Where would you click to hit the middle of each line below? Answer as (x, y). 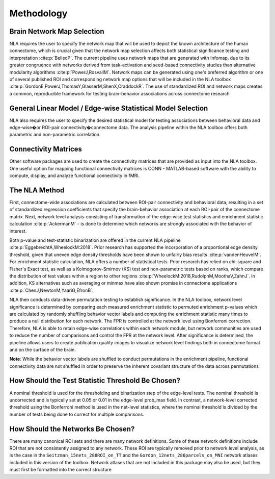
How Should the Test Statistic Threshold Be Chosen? (95, 381)
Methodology (38, 13)
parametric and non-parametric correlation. (55, 135)
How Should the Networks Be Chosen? (72, 429)
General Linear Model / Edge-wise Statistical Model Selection (109, 108)
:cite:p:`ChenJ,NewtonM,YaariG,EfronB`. (51, 290)
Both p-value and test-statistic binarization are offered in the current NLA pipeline (95, 240)
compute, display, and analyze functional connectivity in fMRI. (75, 175)
